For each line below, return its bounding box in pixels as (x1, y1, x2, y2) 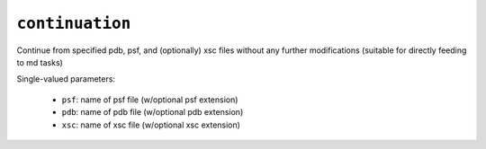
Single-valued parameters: (16, 74, 116, 84)
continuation (16, 13, 131, 33)
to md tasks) (16, 57, 63, 67)
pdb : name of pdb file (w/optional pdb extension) (61, 107, 244, 118)
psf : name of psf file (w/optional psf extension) (61, 94, 238, 105)
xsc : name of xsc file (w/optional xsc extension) (61, 119, 240, 130)
